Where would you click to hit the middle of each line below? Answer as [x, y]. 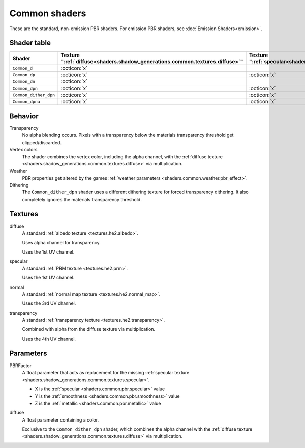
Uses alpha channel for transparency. [62, 242]
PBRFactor [21, 365]
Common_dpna [26, 102]
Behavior [24, 116]
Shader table [30, 43]
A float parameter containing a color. [60, 419]
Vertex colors [23, 150]
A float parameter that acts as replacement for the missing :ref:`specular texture [106, 373]
